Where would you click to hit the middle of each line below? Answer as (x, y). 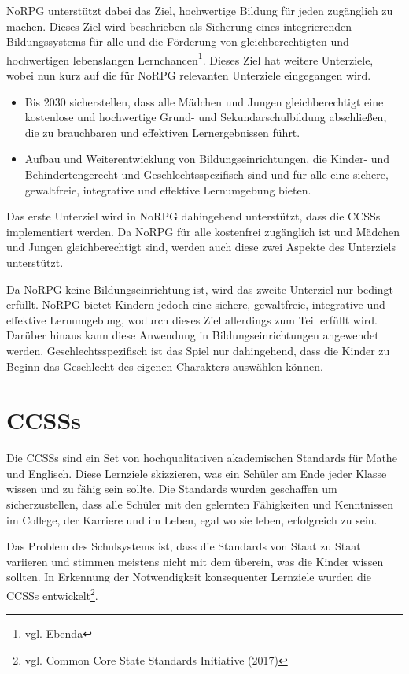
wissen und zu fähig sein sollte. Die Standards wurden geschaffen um (172, 489)
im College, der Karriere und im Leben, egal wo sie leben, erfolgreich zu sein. (192, 519)
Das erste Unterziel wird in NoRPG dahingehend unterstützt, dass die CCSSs (193, 216)
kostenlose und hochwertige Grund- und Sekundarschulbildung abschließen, (206, 117)
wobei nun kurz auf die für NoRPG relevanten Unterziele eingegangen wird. (189, 75)
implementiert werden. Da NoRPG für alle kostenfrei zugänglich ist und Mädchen (203, 231)
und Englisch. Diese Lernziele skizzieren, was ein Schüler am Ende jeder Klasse (197, 473)
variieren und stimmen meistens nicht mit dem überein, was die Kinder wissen (195, 561)
